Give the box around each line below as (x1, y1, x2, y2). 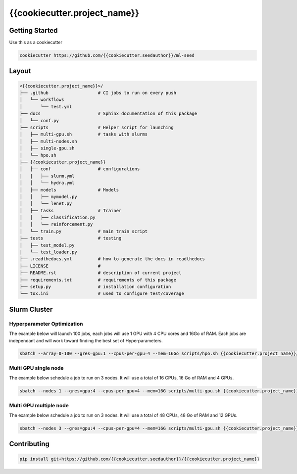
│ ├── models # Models (19, 187, 119, 192)
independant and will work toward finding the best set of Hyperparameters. (9, 337, 163, 343)
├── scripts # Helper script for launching (19, 124, 174, 130)
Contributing (9, 440, 49, 448)
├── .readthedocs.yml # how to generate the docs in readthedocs (19, 256, 205, 262)
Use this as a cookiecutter (9, 40, 63, 46)
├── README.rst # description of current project (19, 270, 182, 276)
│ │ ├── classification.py (19, 215, 96, 220)
